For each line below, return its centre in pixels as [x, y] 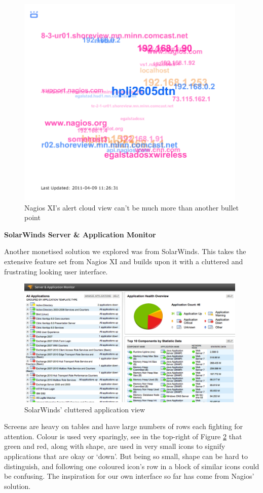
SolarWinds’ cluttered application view [85, 409]
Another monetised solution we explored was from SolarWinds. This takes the [125, 251]
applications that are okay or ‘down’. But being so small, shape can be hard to [126, 456]
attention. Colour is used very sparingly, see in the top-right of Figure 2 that [123, 436]
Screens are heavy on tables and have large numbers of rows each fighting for [124, 426]
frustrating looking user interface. [56, 271]
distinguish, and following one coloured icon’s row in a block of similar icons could [132, 466]
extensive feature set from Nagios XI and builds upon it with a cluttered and [124, 261]
